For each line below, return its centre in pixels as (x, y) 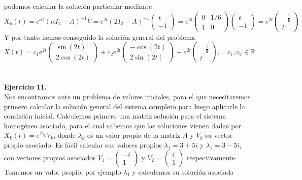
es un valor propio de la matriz (134, 135)
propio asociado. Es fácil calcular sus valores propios (83, 144)
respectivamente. (212, 157)
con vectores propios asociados (50, 157)
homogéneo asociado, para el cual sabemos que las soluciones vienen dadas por (123, 125)
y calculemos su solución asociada (183, 171)
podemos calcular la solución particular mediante (78, 6)
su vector (219, 135)
